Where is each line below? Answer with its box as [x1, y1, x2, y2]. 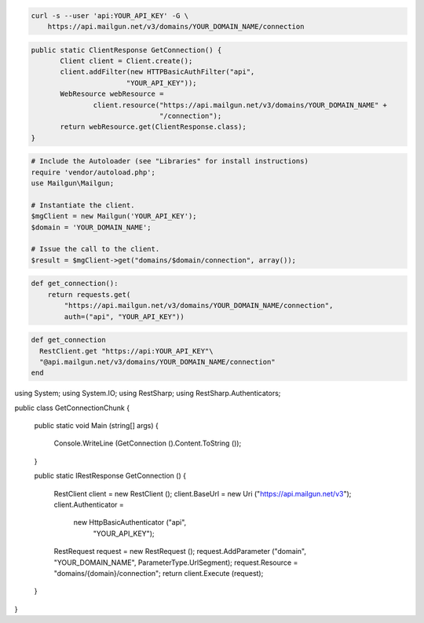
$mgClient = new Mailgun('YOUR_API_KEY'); [31, 212, 197, 221]
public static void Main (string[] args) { [34, 421, 159, 431]
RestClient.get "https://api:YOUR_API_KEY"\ [39, 346, 214, 355]
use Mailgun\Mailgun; [31, 179, 115, 188]
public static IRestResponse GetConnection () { [34, 471, 186, 481]
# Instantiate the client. [31, 200, 135, 210]
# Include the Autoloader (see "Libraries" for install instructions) [31, 157, 309, 166]
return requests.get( [47, 290, 131, 299]
